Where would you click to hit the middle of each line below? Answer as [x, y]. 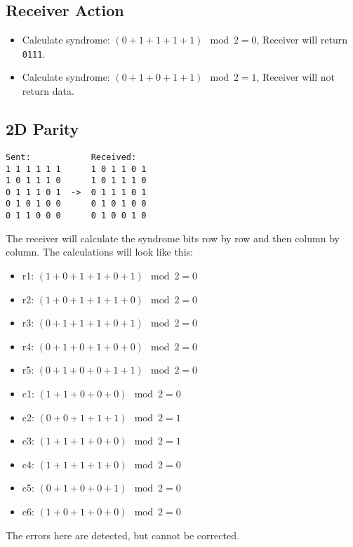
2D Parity [42, 129]
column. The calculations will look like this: [99, 252]
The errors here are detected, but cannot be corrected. [122, 535]
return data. [48, 91]
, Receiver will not [295, 77]
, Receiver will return [302, 40]
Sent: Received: [71, 157]
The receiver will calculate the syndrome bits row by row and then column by [173, 238]
